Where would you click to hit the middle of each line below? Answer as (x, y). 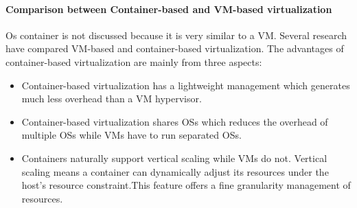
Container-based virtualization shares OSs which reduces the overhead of (175, 121)
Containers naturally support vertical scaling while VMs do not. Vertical (174, 158)
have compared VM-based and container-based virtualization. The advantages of (175, 48)
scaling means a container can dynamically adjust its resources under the (175, 171)
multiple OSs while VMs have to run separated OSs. (131, 135)
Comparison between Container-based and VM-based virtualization (169, 9)
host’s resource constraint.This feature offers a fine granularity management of (186, 185)
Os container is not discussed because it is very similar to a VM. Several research (176, 35)
